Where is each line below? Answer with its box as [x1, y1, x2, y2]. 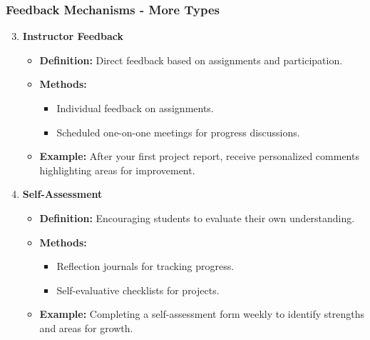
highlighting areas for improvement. [39, 162, 195, 177]
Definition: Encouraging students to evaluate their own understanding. [39, 210, 355, 225]
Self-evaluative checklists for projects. [56, 282, 220, 297]
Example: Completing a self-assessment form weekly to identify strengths [39, 306, 365, 321]
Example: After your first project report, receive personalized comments [39, 149, 359, 164]
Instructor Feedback [22, 29, 123, 44]
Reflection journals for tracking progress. [56, 259, 235, 274]
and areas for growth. [39, 320, 133, 335]
